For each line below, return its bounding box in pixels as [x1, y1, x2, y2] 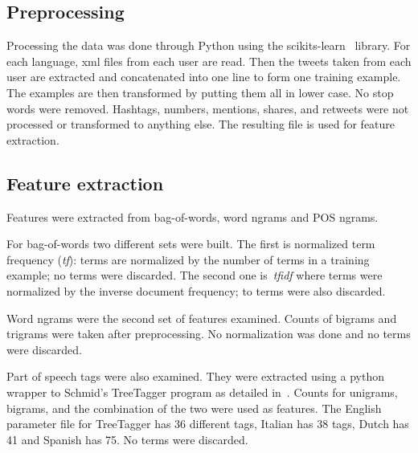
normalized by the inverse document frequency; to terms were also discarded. [6, 282, 386, 299]
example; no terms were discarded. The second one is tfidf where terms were [6, 267, 383, 284]
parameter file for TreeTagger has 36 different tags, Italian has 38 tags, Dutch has [6, 415, 409, 432]
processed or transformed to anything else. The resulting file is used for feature [6, 116, 395, 133]
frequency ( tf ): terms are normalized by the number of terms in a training [6, 251, 370, 267]
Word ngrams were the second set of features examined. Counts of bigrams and [6, 309, 397, 326]
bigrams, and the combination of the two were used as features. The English [6, 399, 382, 416]
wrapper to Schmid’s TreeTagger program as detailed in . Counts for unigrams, [6, 383, 398, 400]
